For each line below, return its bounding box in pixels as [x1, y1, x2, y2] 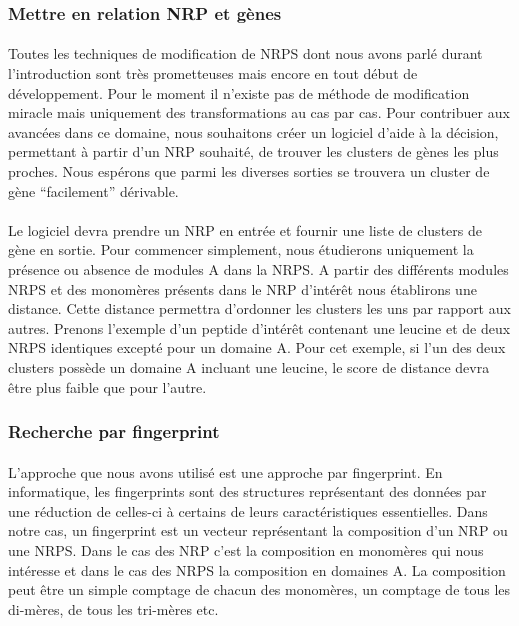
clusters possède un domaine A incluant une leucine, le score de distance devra [8, 356, 490, 377]
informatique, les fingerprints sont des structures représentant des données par [8, 481, 487, 502]
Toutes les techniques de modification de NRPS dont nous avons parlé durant [8, 43, 483, 64]
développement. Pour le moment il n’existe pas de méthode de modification [8, 82, 470, 103]
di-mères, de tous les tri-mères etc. [8, 598, 219, 619]
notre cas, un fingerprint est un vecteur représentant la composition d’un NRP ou [8, 520, 508, 541]
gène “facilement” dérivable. [8, 180, 179, 201]
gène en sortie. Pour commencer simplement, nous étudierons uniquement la [8, 239, 474, 260]
